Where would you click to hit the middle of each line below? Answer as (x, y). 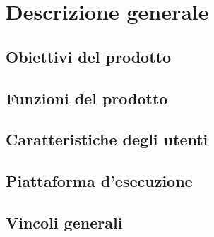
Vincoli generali (64, 222)
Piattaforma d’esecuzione (99, 181)
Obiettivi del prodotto (88, 56)
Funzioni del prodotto (87, 98)
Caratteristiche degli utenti (107, 139)
